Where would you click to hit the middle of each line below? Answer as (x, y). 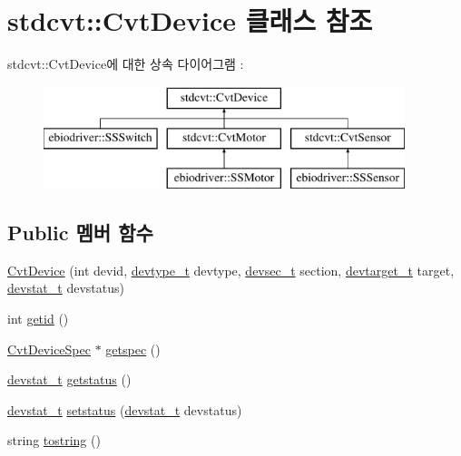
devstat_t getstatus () (69, 379)
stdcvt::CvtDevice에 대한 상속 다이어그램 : (126, 64)
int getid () (38, 319)
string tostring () (54, 440)
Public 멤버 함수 (80, 233)
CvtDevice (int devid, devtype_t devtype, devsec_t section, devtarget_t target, (231, 270)
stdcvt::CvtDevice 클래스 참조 (190, 20)
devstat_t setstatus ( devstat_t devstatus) (125, 409)
